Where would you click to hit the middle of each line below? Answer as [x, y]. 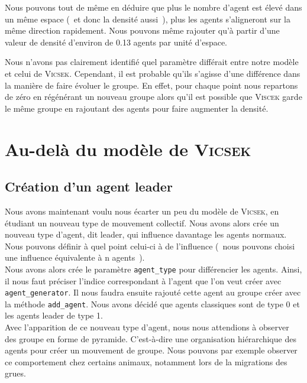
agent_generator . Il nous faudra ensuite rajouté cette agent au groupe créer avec [153, 292]
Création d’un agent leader [89, 186]
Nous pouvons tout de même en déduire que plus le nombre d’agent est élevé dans [153, 7]
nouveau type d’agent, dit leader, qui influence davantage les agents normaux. [146, 234]
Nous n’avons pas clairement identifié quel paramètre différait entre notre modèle [152, 62]
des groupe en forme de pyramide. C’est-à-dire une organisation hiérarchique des [151, 338]
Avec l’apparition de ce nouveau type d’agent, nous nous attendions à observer [147, 327]
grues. [15, 373]
